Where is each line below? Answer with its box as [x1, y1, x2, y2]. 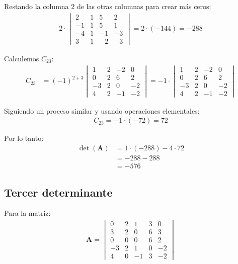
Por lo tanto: [4, 133, 44, 143]
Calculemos [4, 53, 39, 63]
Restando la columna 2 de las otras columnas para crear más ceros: [4, 1, 211, 11]
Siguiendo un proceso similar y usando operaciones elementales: [4, 105, 200, 116]
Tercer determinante [4, 184, 113, 200]
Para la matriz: [4, 208, 51, 218]
